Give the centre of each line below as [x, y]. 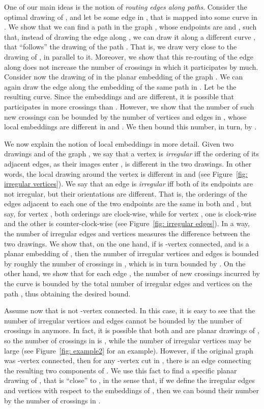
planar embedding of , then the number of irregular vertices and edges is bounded [131, 253]
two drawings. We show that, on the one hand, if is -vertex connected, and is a [127, 243]
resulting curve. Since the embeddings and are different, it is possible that [119, 97]
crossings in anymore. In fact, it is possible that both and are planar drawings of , [132, 330]
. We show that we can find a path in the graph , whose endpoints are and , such [130, 27]
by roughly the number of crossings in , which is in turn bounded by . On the [125, 263]
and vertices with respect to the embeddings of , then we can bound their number [131, 390]
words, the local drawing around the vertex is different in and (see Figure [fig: [126, 173]
